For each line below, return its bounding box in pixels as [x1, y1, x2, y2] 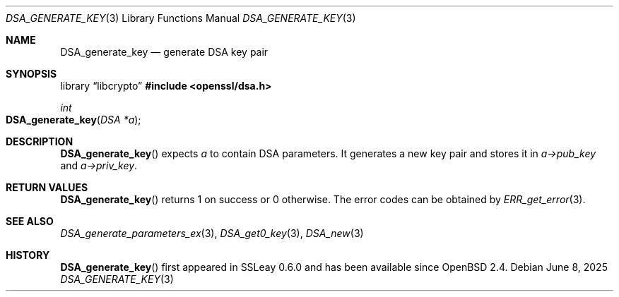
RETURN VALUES [6, 181, 88, 193]
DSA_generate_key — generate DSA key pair [60, 46, 269, 58]
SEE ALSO [6, 215, 54, 227]
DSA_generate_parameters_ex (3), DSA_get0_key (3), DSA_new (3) [60, 227, 364, 239]
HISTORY [6, 249, 50, 261]
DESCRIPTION [6, 135, 73, 147]
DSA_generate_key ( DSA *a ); [6, 114, 141, 126]
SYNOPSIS [6, 68, 57, 80]
